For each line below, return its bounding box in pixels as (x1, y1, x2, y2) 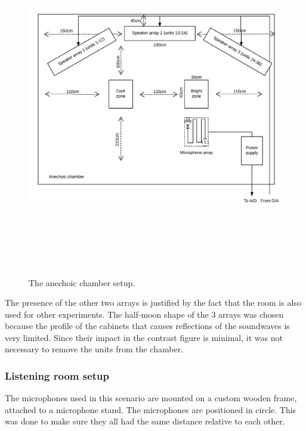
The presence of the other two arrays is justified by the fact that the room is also (5, 296, 301, 309)
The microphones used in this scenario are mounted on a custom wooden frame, (5, 392, 297, 404)
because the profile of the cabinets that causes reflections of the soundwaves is (5, 320, 290, 332)
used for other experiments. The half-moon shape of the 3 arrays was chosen (5, 308, 284, 320)
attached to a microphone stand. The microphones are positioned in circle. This (5, 403, 296, 416)
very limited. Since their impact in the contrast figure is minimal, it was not (5, 331, 283, 343)
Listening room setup (5, 368, 109, 383)
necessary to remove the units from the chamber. (5, 343, 184, 355)
